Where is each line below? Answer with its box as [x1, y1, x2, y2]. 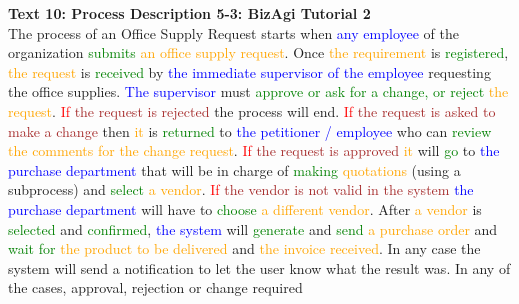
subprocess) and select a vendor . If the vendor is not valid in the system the [8, 179, 474, 200]
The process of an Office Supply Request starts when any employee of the [8, 22, 459, 43]
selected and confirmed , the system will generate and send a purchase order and [8, 218, 498, 239]
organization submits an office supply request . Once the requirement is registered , [8, 42, 509, 63]
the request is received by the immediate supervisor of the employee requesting [8, 61, 491, 82]
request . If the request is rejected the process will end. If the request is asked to [8, 100, 496, 121]
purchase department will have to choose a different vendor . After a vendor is [8, 198, 482, 219]
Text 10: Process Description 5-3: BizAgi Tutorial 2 [8, 3, 371, 23]
